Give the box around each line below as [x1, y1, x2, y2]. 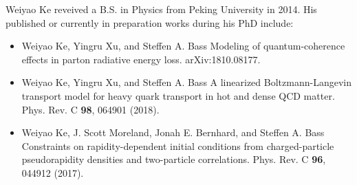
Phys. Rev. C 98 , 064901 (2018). [21, 102, 160, 116]
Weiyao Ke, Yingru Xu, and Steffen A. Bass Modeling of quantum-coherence [21, 39, 345, 53]
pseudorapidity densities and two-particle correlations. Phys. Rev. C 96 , [21, 152, 326, 166]
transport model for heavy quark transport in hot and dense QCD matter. [21, 88, 335, 102]
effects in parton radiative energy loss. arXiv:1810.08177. [21, 52, 261, 66]
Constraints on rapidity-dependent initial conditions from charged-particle [21, 138, 334, 153]
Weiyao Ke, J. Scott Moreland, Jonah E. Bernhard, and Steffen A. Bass [21, 125, 325, 140]
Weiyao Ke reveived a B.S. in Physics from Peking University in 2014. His [6, 2, 317, 16]
